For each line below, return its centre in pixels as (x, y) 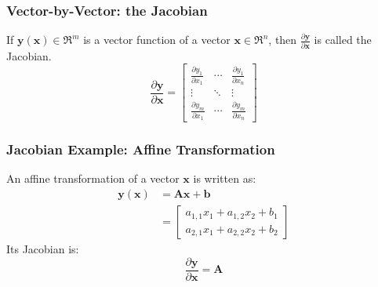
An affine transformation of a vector (93, 178)
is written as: (225, 178)
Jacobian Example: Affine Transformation (141, 149)
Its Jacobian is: (43, 249)
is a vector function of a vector (157, 40)
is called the (343, 40)
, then (283, 40)
